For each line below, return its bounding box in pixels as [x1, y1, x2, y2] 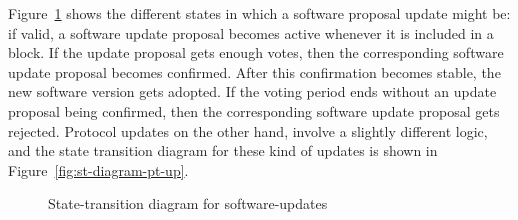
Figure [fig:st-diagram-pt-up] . [8, 159, 189, 180]
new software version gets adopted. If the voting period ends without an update [8, 81, 497, 102]
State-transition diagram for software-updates [48, 193, 328, 214]
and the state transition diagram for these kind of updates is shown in [8, 140, 438, 161]
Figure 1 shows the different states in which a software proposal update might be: [8, 3, 511, 23]
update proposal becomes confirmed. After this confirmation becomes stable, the [8, 61, 501, 82]
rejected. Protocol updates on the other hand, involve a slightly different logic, [8, 120, 488, 141]
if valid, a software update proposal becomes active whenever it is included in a [8, 22, 494, 43]
